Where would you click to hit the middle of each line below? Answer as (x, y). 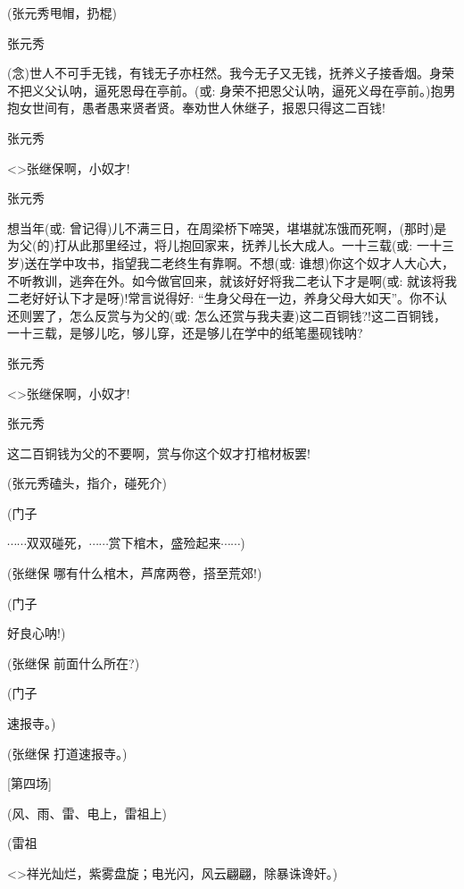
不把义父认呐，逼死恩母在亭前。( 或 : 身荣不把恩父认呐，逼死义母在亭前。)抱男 (232, 90)
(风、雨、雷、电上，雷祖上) (87, 813)
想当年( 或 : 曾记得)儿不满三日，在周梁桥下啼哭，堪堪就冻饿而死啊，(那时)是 (227, 227)
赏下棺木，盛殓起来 (165, 543)
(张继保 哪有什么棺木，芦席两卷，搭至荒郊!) (135, 573)
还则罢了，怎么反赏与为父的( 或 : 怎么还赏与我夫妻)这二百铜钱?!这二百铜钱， (227, 315)
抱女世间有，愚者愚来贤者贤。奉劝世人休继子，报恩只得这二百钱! (196, 108)
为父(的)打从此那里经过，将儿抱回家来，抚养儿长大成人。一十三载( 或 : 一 (218, 245)
